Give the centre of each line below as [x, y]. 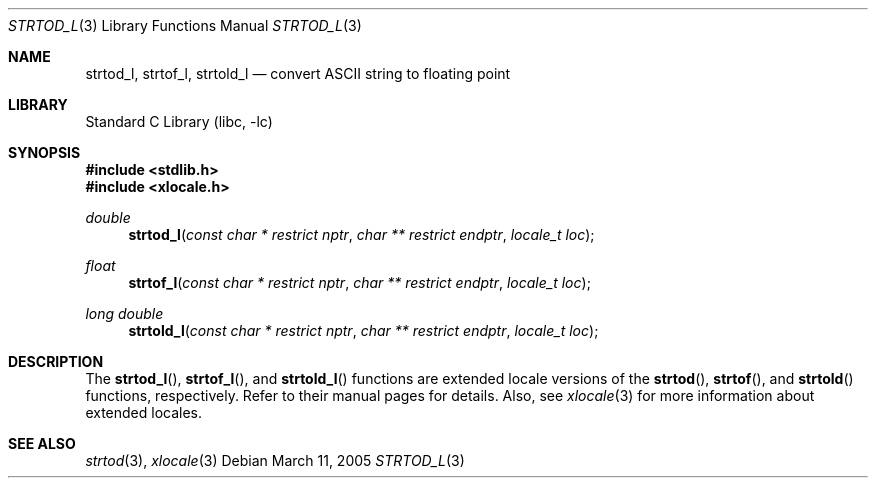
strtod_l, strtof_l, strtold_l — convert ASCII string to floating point [298, 73]
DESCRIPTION [56, 361]
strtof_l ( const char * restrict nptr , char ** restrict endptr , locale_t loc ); [359, 282]
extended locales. [144, 412]
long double [124, 313]
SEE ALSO [42, 443]
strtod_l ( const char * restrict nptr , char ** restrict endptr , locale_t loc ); [361, 234]
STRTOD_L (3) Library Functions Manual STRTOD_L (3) [185, 25]
